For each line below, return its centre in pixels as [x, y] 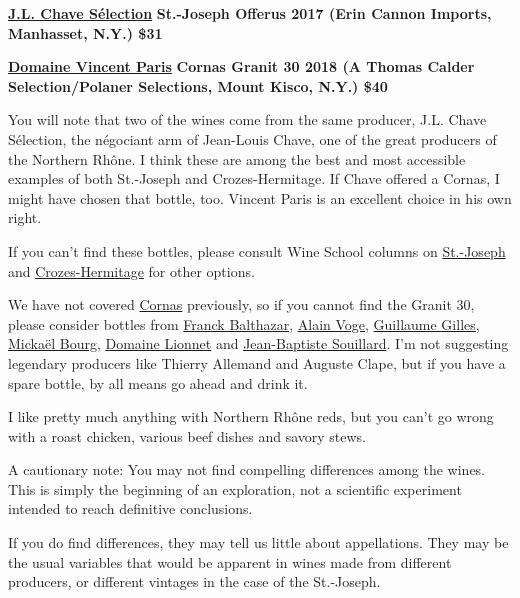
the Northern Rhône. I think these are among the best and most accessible [237, 158]
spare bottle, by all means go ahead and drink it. [158, 382]
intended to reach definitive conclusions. [130, 508]
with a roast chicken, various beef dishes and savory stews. [187, 435]
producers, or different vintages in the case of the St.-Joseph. [194, 581]
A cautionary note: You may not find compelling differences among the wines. [247, 469]
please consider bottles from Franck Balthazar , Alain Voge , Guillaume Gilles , [244, 323]
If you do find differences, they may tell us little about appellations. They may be [258, 542]
